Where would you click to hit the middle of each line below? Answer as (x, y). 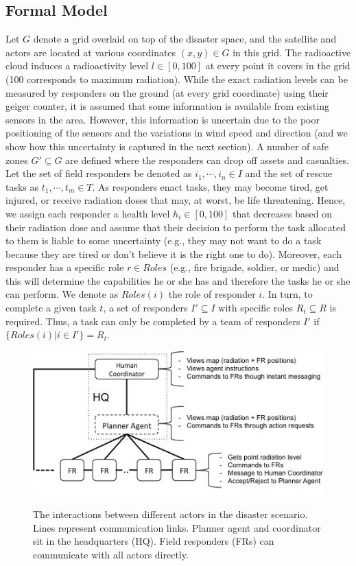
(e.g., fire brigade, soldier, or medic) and (254, 267)
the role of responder (212, 294)
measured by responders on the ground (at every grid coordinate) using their (167, 92)
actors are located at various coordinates (91, 52)
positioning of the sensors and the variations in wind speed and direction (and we (177, 133)
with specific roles (256, 308)
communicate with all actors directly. (111, 555)
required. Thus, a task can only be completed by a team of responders (153, 321)
